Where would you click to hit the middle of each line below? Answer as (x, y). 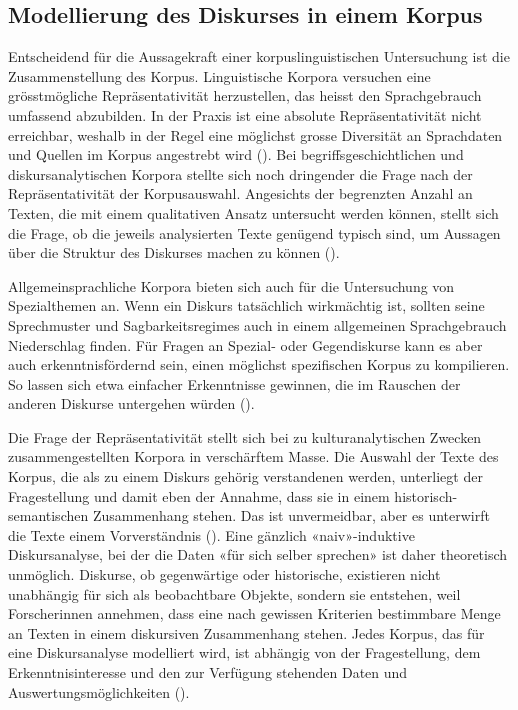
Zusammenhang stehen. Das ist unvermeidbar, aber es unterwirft (291, 515)
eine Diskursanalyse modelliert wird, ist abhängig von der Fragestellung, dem (244, 652)
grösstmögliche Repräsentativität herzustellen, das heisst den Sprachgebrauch (245, 95)
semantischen (48, 515)
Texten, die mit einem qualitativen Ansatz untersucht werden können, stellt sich (253, 212)
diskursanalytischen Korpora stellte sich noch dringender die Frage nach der (240, 173)
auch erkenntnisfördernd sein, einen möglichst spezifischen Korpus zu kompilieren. (259, 364)
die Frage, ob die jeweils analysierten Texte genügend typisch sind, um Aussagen (254, 232)
